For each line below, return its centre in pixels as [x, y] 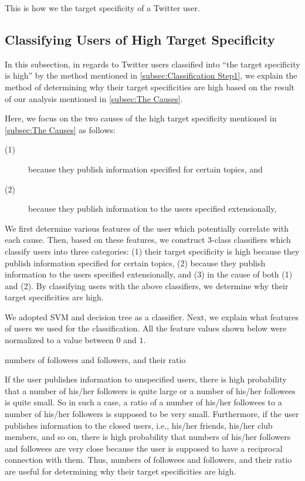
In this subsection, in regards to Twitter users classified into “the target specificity [152, 64]
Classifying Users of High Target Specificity [140, 39]
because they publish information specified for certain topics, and [145, 169]
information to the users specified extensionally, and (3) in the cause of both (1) [149, 274]
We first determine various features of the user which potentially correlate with [147, 228]
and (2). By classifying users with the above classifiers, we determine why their [147, 285]
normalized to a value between [59, 340]
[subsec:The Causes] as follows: [60, 129]
